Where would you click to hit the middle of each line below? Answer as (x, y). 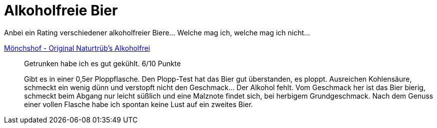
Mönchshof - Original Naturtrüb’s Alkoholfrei (77, 48)
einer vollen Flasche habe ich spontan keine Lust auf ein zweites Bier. (139, 104)
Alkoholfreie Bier (61, 10)
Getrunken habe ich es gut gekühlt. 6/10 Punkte (103, 63)
